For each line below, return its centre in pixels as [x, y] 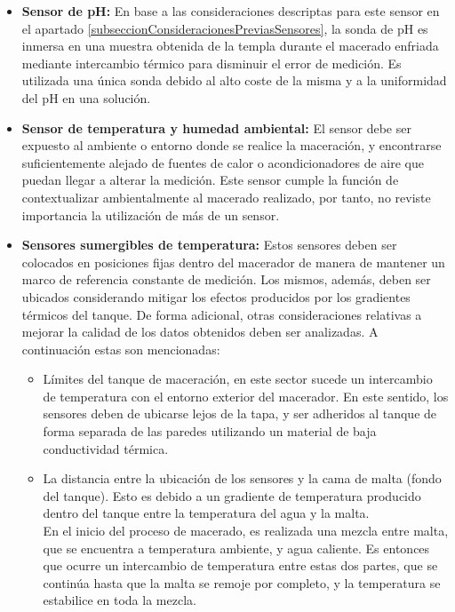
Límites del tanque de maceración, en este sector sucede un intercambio [238, 379]
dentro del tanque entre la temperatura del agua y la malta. [206, 513]
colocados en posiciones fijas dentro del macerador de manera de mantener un [233, 262]
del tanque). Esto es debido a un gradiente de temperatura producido [232, 495]
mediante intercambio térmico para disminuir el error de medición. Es [212, 63]
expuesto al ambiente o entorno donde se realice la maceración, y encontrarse [231, 145]
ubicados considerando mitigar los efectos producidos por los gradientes [216, 296]
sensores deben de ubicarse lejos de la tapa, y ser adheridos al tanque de [240, 413]
